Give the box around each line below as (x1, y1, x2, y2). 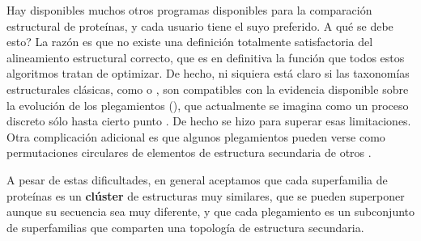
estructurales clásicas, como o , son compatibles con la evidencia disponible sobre (6, 80, 409, 97)
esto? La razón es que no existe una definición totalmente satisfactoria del (6, 33, 373, 50)
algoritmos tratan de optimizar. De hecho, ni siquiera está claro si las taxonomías (6, 65, 410, 82)
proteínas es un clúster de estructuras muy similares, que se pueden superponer (6, 187, 405, 204)
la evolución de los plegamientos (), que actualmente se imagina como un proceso (6, 96, 409, 113)
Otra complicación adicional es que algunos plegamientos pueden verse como (6, 128, 385, 145)
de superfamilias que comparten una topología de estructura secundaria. (6, 218, 364, 235)
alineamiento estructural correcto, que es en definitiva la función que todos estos (6, 49, 405, 66)
